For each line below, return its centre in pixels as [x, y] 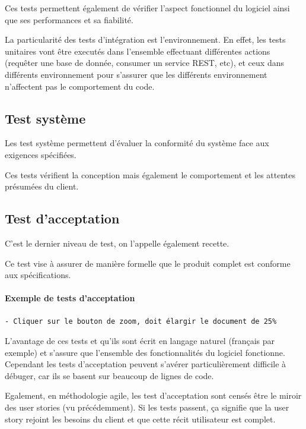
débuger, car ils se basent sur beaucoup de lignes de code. [109, 375]
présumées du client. [42, 186]
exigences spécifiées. [41, 154]
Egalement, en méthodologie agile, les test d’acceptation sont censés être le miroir [153, 395]
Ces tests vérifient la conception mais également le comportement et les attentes [150, 174]
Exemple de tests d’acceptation [70, 298]
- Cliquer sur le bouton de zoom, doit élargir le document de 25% [141, 321]
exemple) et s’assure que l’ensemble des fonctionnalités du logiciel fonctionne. [145, 352]
